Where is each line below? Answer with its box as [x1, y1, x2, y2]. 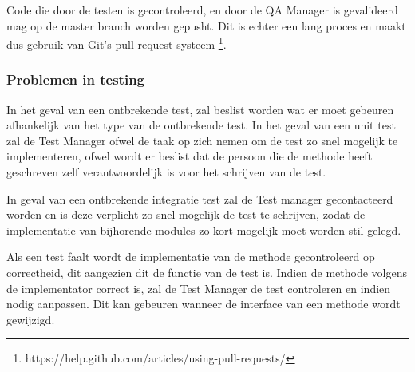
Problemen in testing [6, 69, 145, 89]
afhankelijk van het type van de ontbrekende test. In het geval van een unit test [6, 117, 396, 133]
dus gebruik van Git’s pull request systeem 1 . [6, 34, 227, 52]
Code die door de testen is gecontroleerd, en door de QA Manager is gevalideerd [6, 2, 398, 18]
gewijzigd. [6, 311, 55, 327]
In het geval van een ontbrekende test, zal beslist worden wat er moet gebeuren [6, 101, 394, 117]
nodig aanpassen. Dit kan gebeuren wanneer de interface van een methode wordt [6, 295, 401, 312]
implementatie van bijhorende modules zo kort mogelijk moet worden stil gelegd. [6, 221, 401, 238]
